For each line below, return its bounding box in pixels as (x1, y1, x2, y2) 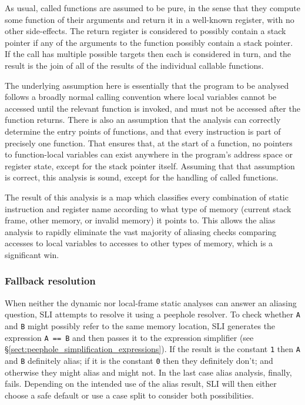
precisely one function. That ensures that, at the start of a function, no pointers (5, 136, 293, 149)
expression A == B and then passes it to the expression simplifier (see (5, 331, 254, 343)
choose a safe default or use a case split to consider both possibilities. (5, 389, 254, 401)
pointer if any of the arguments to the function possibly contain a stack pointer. (5, 36, 293, 48)
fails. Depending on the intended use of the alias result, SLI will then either (5, 377, 277, 390)
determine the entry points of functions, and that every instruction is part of (5, 125, 281, 137)
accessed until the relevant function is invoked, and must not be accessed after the (5, 102, 300, 114)
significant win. (5, 248, 59, 260)
